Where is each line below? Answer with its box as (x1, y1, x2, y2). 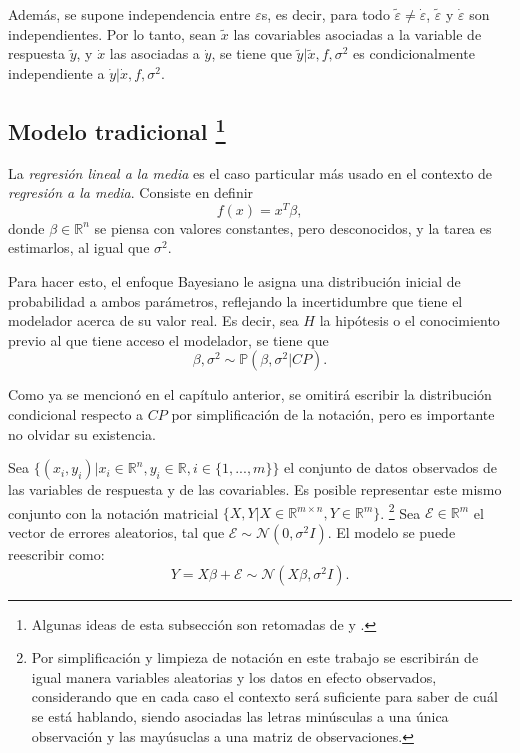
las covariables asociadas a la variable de (233, 23, 482, 44)
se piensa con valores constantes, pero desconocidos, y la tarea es (94, 217, 492, 238)
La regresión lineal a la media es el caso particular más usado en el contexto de (8, 162, 493, 183)
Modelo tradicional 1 (8, 111, 226, 146)
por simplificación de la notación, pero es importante (171, 404, 495, 424)
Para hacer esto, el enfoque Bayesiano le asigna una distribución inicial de (8, 271, 461, 292)
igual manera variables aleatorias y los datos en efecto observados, (31, 666, 437, 687)
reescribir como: (8, 544, 105, 565)
